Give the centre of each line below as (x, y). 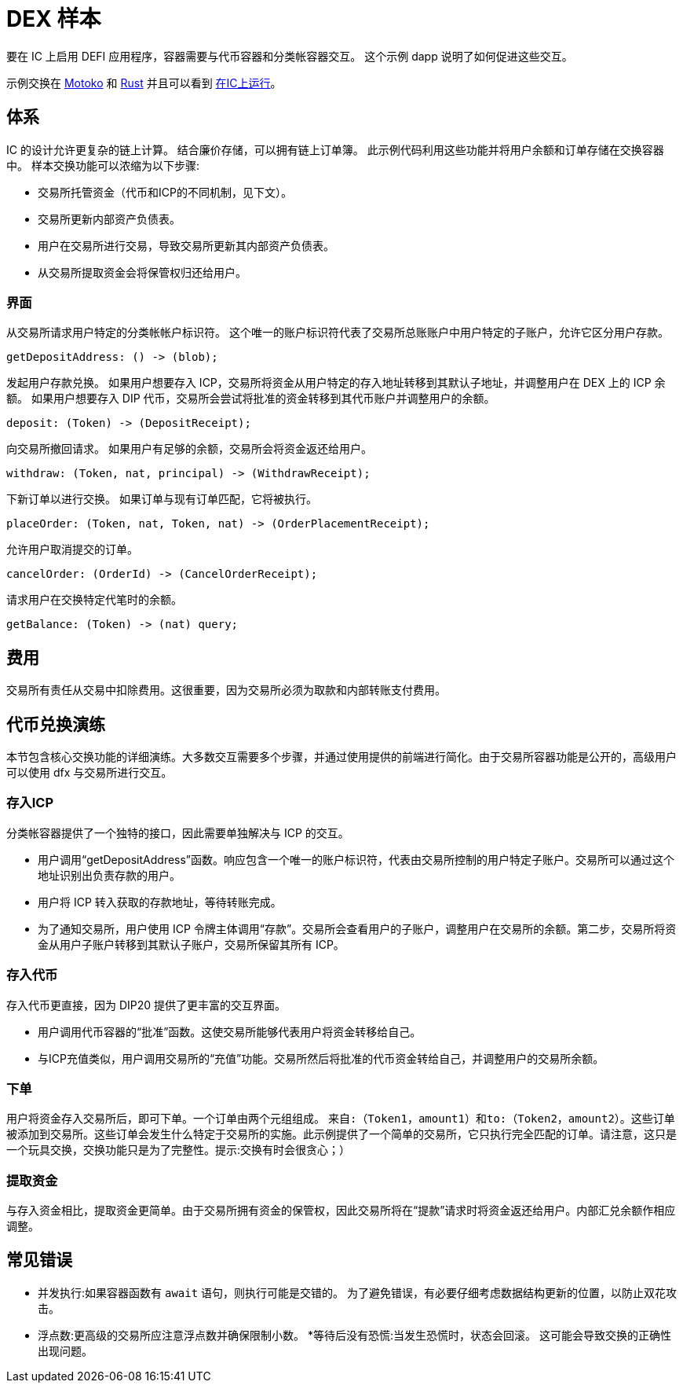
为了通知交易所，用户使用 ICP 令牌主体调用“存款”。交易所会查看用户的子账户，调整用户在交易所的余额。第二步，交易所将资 (357, 928)
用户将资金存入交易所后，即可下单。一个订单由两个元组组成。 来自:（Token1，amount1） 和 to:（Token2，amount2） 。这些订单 (341, 1119)
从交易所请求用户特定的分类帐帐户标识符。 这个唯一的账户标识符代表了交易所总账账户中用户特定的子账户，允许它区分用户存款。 (338, 333)
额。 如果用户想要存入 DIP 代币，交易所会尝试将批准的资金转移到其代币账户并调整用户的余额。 (251, 399)
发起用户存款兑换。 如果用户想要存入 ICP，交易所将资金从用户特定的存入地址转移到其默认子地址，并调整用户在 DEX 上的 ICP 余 (336, 383)
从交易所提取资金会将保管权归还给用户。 (142, 272)
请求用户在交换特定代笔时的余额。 (94, 600)
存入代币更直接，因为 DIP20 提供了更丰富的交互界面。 (146, 1005)
